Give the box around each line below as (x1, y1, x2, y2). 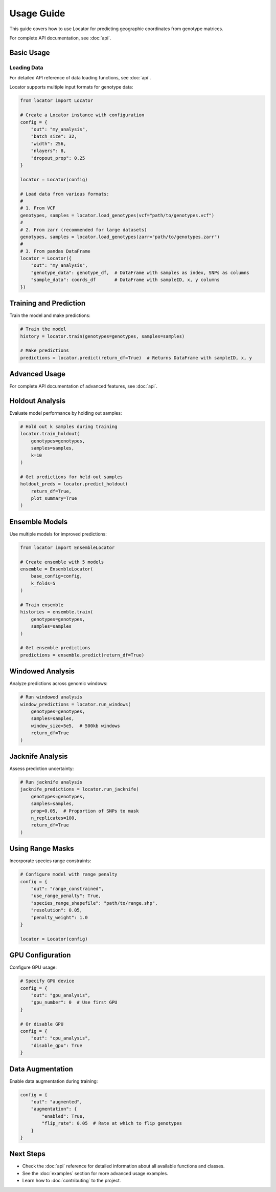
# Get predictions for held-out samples (20, 474, 123, 480)
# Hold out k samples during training (20, 424, 118, 430)
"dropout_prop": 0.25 (31, 155, 85, 161)
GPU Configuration (9, 951, 71, 960)
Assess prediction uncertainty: (9, 765, 74, 772)
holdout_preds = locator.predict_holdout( (20, 481, 128, 487)
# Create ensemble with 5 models (20, 559, 104, 565)
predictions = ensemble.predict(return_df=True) (20, 652, 145, 658)
